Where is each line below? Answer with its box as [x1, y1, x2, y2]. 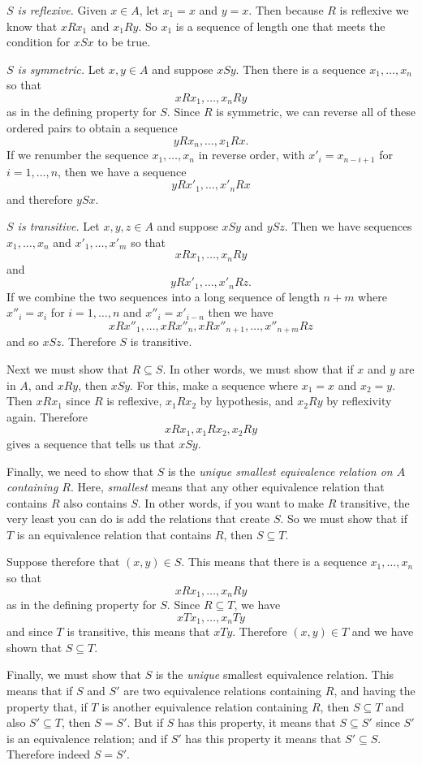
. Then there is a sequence [235, 60, 366, 77]
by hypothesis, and [200, 392, 294, 409]
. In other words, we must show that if [162, 361, 354, 378]
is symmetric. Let [17, 60, 105, 77]
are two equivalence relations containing [123, 681, 322, 698]
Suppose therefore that [6, 553, 120, 570]
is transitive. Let [17, 218, 100, 235]
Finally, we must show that [6, 666, 142, 683]
